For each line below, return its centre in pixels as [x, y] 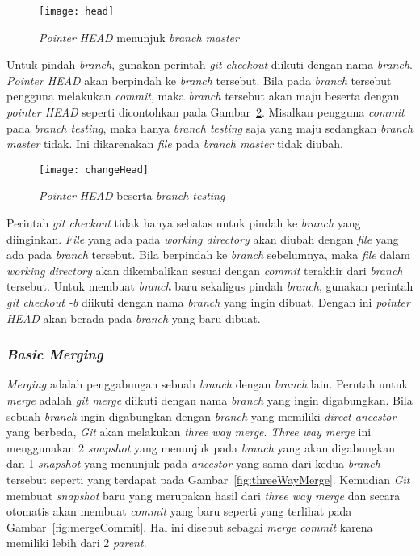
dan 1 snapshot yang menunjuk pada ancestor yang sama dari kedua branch [193, 463]
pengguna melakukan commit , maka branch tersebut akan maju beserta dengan [203, 96]
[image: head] [77, 11]
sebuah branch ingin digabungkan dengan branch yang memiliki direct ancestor [202, 416]
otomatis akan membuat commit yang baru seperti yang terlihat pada [179, 511]
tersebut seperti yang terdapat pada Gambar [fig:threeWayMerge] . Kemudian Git [208, 479]
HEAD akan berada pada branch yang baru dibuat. [134, 318]
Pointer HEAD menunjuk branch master [139, 37]
